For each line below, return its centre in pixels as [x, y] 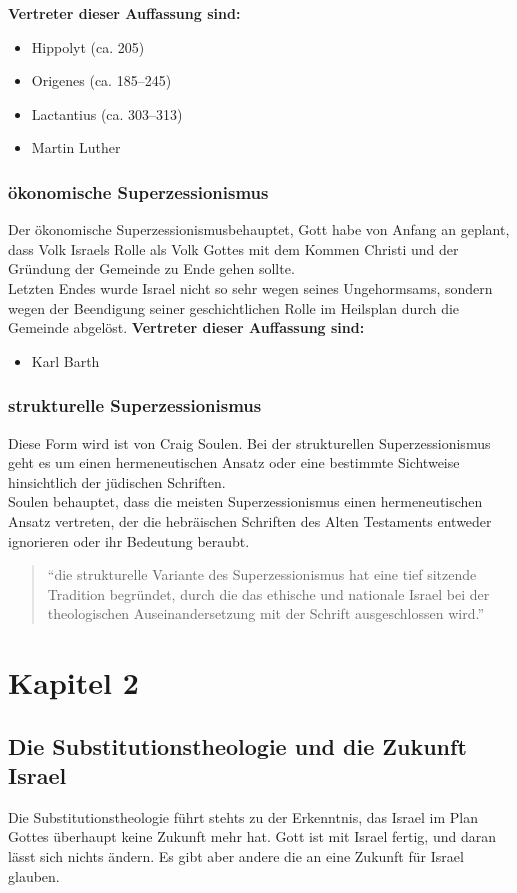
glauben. [34, 875]
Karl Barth [65, 360]
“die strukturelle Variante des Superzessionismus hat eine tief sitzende [262, 574]
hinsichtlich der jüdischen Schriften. [117, 481]
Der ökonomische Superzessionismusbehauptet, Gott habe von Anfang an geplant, [259, 229]
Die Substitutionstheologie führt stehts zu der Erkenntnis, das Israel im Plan [243, 816]
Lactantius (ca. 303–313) [107, 113]
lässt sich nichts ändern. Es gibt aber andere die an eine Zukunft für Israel [236, 856]
